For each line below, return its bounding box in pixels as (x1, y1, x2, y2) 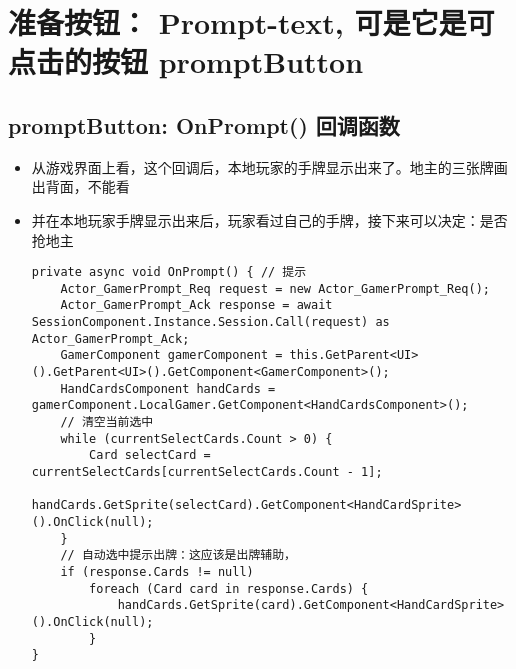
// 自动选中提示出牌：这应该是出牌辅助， (60, 548, 296, 563)
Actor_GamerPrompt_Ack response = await (60, 298, 333, 313)
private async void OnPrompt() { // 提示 (31, 265, 307, 280)
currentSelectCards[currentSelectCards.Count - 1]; (31, 465, 383, 480)
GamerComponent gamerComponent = (60, 348, 283, 363)
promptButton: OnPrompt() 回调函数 (8, 109, 400, 140)
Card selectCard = (89, 448, 211, 463)
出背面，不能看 (31, 176, 130, 197)
